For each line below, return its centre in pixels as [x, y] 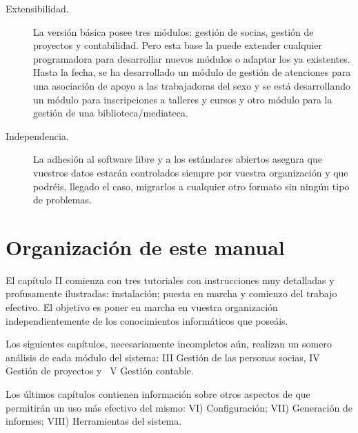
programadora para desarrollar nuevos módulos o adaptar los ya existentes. [192, 58]
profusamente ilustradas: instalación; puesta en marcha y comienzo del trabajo [171, 293]
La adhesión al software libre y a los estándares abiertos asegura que [178, 159]
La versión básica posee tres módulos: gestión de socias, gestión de [173, 31]
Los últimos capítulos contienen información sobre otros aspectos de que [158, 394]
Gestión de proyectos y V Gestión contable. [100, 371]
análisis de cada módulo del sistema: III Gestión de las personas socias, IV [163, 357]
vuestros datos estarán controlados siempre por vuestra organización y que [191, 172]
